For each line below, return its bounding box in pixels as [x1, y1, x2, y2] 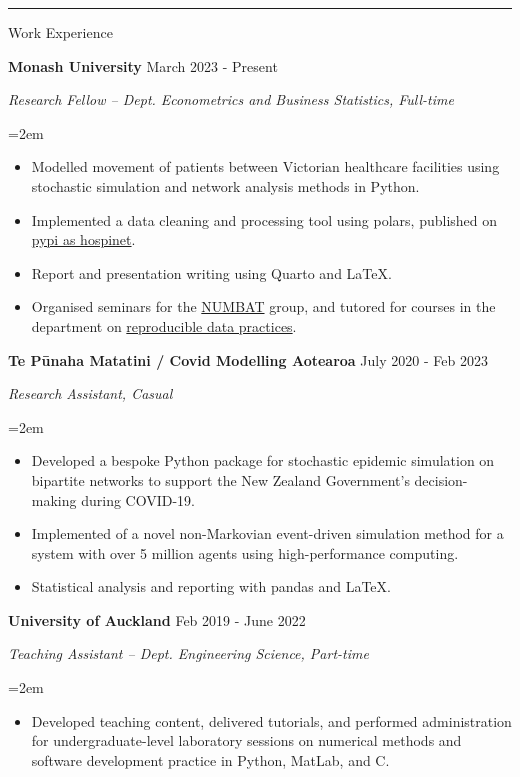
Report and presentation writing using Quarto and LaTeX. [31, 262, 392, 283]
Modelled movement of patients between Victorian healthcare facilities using [31, 156, 500, 177]
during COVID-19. [81, 489, 195, 510]
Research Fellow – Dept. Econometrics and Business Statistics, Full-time [8, 89, 454, 110]
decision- [414, 469, 468, 490]
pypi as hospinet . [31, 229, 136, 250]
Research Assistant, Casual [8, 383, 173, 404]
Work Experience [8, 22, 113, 42]
